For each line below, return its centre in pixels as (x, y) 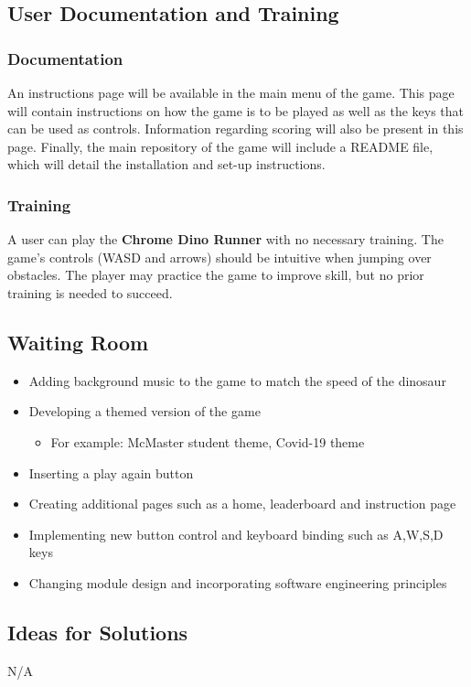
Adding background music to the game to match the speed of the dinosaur (237, 380)
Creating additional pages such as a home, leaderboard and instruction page (242, 504)
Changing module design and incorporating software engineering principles (238, 582)
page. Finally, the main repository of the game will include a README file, (220, 146)
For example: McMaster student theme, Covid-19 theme (208, 441)
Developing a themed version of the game (145, 411)
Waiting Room (78, 342)
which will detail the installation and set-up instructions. (166, 164)
